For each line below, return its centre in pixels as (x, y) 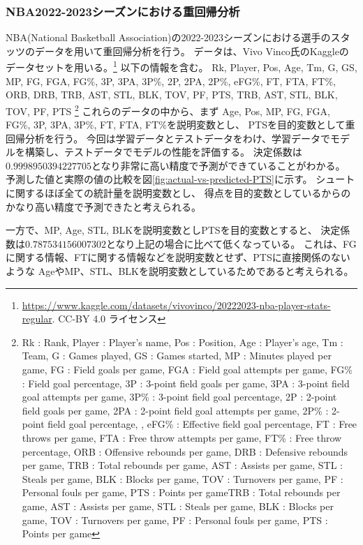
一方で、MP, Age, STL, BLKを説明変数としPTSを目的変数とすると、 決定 (173, 230)
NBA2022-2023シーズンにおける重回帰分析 (123, 11)
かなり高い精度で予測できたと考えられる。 (103, 206)
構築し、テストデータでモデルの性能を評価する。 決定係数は (163, 152)
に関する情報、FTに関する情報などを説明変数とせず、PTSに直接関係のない (178, 257)
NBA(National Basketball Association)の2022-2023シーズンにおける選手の (168, 37)
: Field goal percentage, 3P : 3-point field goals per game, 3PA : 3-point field (186, 383)
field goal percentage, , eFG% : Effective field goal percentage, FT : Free (202, 424)
